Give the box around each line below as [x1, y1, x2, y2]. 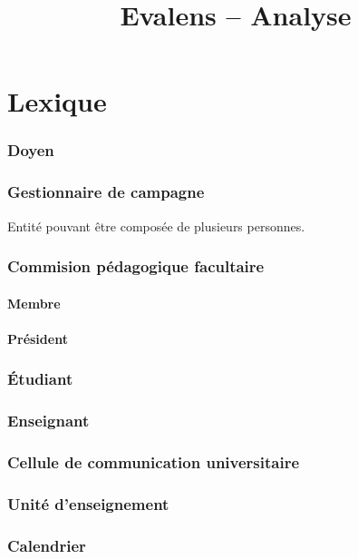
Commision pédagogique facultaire [7, 255, 265, 278]
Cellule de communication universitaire [7, 451, 300, 474]
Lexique [7, 83, 107, 120]
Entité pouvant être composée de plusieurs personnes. [7, 216, 305, 235]
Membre [7, 293, 61, 312]
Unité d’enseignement [7, 492, 169, 515]
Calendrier [7, 534, 86, 556]
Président [7, 329, 68, 348]
